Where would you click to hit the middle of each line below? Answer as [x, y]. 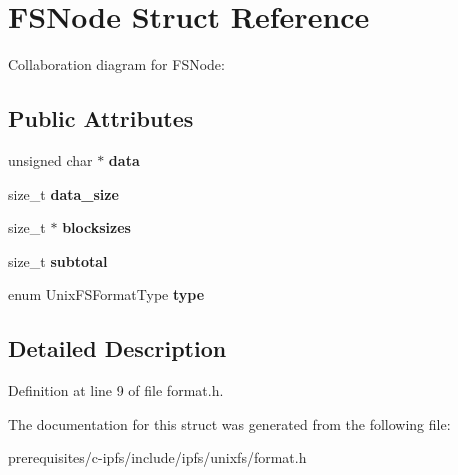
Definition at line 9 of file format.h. [116, 390]
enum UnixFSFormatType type [106, 294]
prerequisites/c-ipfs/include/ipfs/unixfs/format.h [157, 457]
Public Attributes [101, 118]
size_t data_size [63, 193]
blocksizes [96, 227]
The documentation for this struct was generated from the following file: [229, 423]
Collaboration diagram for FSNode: [116, 64]
